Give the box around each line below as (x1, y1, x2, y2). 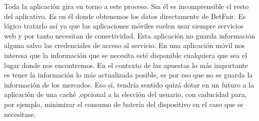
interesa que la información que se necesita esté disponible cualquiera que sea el (4, 49, 248, 60)
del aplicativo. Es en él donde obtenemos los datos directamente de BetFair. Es (4, 10, 246, 21)
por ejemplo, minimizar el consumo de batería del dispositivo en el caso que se (4, 98, 244, 109)
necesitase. (4, 108, 36, 119)
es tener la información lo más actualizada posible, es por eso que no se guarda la (4, 69, 253, 80)
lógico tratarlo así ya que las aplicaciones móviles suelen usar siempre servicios (4, 20, 244, 31)
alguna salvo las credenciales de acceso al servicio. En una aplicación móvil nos (4, 40, 245, 50)
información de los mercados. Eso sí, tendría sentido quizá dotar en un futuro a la (4, 79, 254, 89)
